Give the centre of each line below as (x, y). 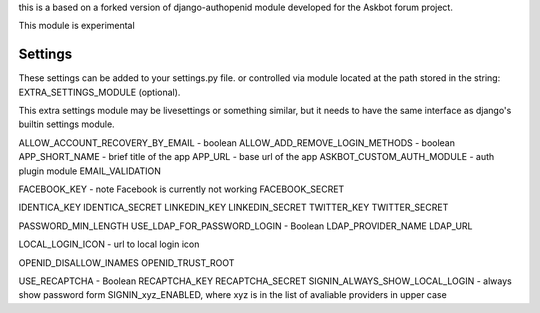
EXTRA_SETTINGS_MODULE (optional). (99, 92)
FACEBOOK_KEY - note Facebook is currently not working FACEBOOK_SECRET (181, 189)
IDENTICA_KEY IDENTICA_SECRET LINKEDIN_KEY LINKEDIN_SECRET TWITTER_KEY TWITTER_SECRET (233, 207)
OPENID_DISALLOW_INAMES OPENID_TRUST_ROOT (126, 262)
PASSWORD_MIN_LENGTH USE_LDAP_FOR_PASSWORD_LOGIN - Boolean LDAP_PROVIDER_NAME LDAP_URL (246, 226)
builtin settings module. (66, 124)
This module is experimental (76, 26)
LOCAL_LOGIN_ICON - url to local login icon (109, 244)
